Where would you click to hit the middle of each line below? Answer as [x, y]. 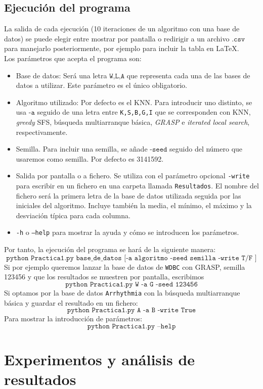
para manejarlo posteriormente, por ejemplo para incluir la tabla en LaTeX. [122, 48]
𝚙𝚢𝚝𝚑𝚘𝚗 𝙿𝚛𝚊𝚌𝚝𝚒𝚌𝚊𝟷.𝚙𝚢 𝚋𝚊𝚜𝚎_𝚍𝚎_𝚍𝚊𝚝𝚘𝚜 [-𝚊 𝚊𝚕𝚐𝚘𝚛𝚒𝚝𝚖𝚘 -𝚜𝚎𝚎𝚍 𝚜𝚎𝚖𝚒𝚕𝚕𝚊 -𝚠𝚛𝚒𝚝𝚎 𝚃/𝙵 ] [131, 258]
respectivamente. [42, 132]
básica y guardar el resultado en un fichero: [71, 302]
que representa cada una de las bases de [188, 75]
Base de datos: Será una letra [61, 75]
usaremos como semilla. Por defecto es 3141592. [90, 158]
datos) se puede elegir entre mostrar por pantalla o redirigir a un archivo [117, 38]
